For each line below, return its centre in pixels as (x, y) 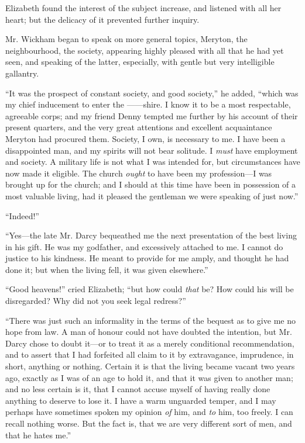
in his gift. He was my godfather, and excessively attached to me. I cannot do (144, 246)
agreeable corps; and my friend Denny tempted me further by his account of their (152, 115)
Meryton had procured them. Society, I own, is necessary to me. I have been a (145, 138)
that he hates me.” (38, 435)
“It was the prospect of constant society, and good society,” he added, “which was (152, 93)
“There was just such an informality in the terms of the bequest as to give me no (150, 320)
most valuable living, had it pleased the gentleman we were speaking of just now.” (152, 195)
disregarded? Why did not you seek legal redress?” (96, 301)
